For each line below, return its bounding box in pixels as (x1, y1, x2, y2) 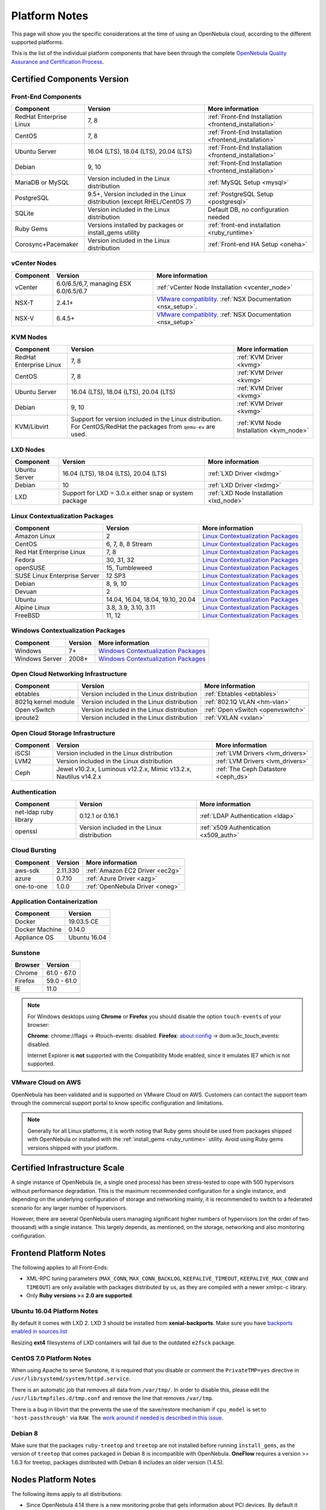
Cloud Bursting (11, 846, 57, 855)
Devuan (14, 587, 37, 596)
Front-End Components (11, 92, 81, 101)
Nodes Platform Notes (11, 1474, 97, 1485)
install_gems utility (88, 228, 140, 237)
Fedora (14, 556, 36, 564)
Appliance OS (14, 933, 54, 942)
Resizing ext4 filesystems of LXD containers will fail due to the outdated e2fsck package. (11, 1338, 235, 1346)
